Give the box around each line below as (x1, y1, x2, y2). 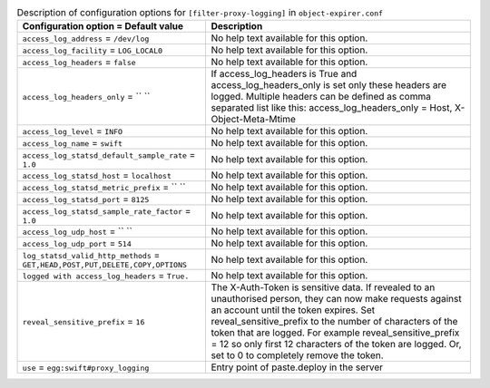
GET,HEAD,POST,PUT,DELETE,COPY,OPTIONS (22, 260, 188, 270)
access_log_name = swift (22, 137, 122, 150)
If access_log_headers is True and (211, 68, 358, 81)
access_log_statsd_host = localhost (22, 169, 171, 181)
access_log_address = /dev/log (22, 32, 150, 44)
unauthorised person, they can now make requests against (211, 293, 462, 306)
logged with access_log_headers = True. (22, 269, 190, 282)
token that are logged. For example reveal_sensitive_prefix (211, 326, 460, 339)
